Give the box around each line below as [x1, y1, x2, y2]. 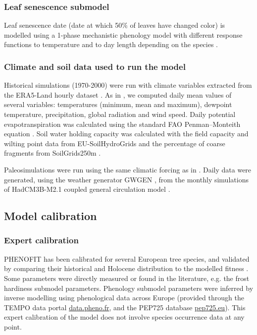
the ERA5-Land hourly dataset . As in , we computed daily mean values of [4, 89, 232, 100]
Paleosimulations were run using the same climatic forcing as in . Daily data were [4, 164, 252, 174]
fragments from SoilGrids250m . [4, 148, 101, 158]
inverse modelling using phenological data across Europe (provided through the [4, 292, 244, 303]
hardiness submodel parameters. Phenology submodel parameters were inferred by [4, 282, 254, 293]
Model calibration [4, 208, 97, 223]
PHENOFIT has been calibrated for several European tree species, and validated [4, 253, 250, 264]
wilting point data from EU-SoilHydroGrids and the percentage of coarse [4, 138, 225, 148]
